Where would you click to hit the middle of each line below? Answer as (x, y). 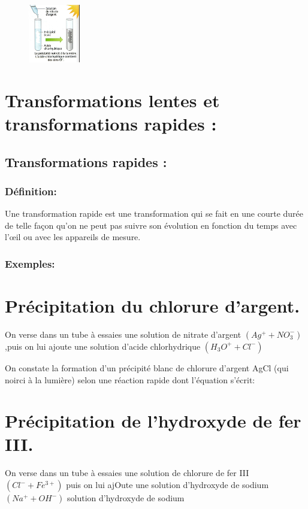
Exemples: (30, 263)
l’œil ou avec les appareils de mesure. (73, 237)
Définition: (31, 191)
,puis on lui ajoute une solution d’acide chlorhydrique (103, 346)
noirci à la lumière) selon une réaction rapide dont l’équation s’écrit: (130, 379)
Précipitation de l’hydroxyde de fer (153, 421)
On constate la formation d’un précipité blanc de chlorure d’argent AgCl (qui (147, 367)
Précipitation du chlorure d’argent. (153, 305)
